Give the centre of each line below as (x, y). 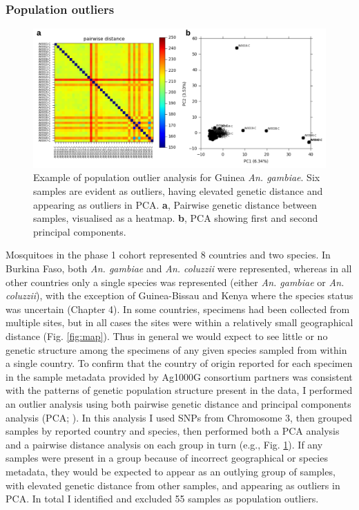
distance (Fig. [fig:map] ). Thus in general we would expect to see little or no (167, 336)
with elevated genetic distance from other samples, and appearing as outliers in (173, 485)
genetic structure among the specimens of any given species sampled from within (176, 349)
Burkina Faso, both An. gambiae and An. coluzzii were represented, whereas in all (179, 268)
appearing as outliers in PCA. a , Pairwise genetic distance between (175, 204)
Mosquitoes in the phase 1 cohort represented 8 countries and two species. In (168, 255)
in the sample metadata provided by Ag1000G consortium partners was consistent (179, 376)
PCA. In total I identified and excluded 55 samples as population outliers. (162, 499)
